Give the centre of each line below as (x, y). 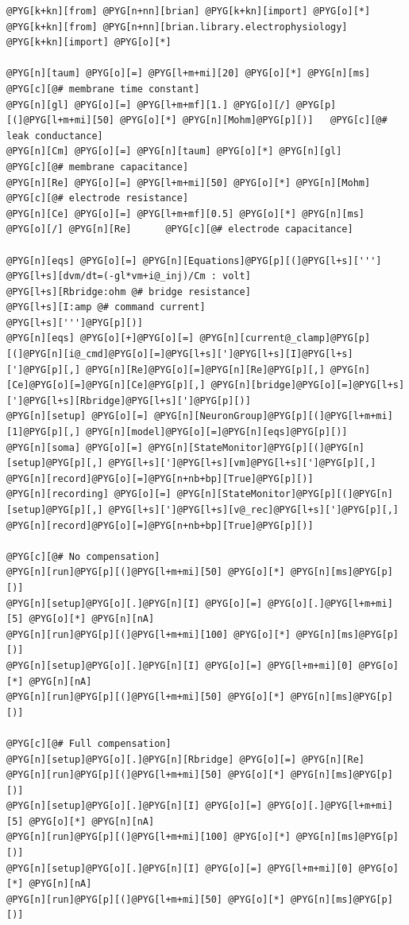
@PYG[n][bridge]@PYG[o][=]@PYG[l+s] (308, 385)
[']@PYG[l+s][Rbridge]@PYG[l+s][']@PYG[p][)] (129, 400)
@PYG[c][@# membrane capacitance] (98, 167)
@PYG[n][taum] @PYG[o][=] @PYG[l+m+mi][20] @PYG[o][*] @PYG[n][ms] (189, 74)
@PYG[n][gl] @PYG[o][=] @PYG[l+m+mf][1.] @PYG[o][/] (149, 105)
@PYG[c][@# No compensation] (83, 556)
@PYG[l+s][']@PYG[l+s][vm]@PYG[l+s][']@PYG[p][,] (242, 463)
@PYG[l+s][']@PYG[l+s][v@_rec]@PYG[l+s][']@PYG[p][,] (253, 510)
